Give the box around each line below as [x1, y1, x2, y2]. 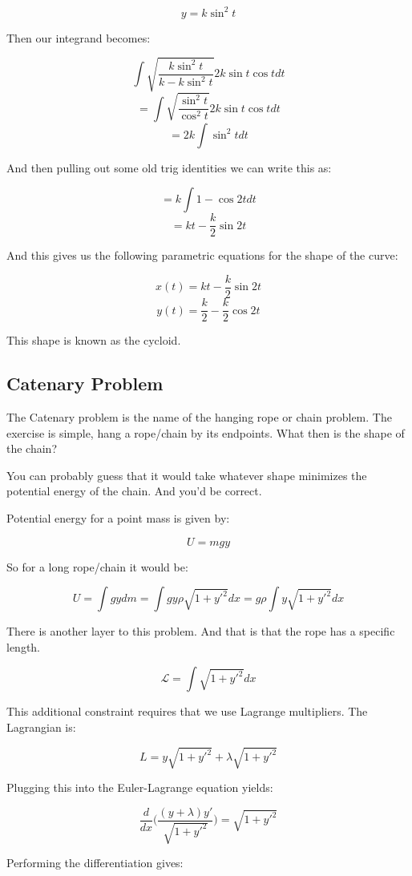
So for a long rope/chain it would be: [6, 558, 188, 575]
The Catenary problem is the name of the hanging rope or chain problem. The [6, 408, 392, 425]
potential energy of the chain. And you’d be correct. [6, 482, 262, 499]
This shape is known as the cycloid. [6, 332, 181, 349]
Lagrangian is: [6, 718, 76, 735]
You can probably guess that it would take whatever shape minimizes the [6, 466, 367, 483]
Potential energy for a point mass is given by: [6, 509, 230, 526]
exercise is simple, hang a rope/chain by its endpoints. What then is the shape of [6, 424, 405, 441]
